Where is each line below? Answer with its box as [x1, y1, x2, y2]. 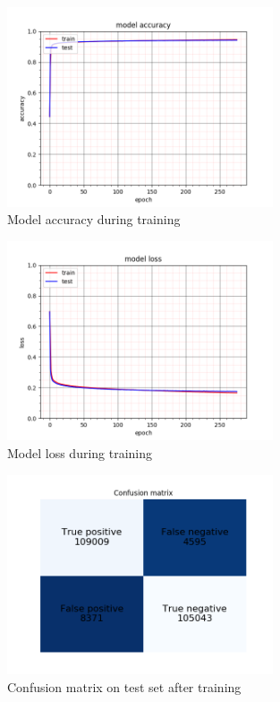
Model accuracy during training [7, 210, 181, 229]
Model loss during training [7, 443, 153, 462]
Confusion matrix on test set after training [7, 677, 242, 696]
